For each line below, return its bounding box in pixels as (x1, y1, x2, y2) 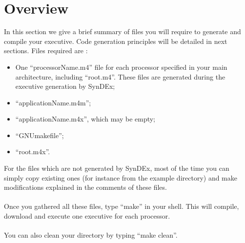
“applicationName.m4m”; (15, 97, 91, 107)
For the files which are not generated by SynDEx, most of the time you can (4, 163, 229, 173)
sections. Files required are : (4, 45, 88, 56)
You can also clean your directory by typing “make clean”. (4, 230, 178, 240)
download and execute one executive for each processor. (4, 211, 170, 221)
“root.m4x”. (15, 146, 50, 157)
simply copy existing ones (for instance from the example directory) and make (4, 172, 238, 182)
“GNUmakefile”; (15, 130, 64, 140)
